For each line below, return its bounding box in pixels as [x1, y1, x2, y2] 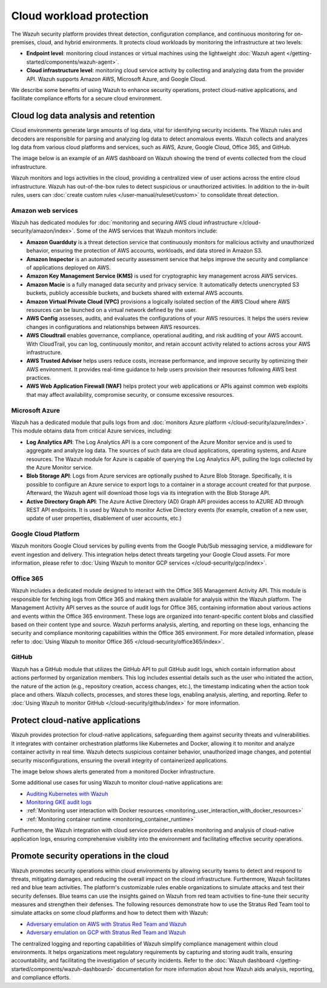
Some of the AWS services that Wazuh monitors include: [76, 227, 218, 234]
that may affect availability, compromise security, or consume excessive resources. [26, 391, 234, 398]
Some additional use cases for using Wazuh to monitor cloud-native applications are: [11, 779, 223, 786]
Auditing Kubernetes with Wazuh [26, 790, 108, 797]
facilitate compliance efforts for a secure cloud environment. [11, 94, 162, 102]
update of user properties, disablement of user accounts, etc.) [26, 515, 182, 522]
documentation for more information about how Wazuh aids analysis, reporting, [116, 965, 314, 972]
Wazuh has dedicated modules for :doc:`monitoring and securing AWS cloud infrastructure [11, 219, 238, 227]
